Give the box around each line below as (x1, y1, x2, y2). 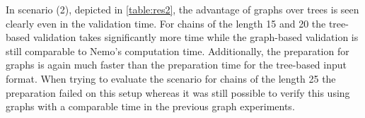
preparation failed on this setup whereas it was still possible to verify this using (6, 85, 350, 100)
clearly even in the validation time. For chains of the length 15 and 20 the (6, 16, 326, 30)
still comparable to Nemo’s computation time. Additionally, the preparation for (6, 43, 349, 58)
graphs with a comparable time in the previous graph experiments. (6, 99, 295, 114)
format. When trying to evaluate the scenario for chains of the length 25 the (6, 71, 336, 85)
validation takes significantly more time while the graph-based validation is (33, 30, 359, 45)
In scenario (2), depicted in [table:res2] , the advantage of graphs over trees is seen (6, 2, 359, 16)
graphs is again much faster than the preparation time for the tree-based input (6, 57, 347, 72)
